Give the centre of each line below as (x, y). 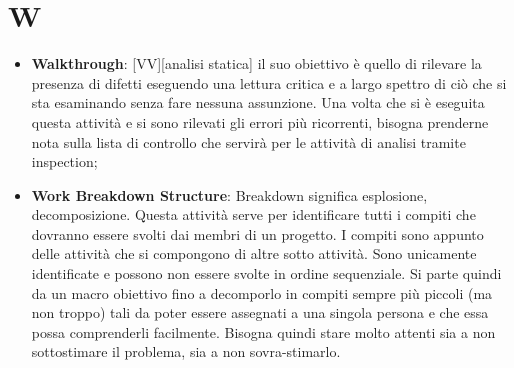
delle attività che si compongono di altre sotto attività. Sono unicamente (254, 253)
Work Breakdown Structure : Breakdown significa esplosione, (229, 194)
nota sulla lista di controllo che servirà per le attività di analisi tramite (248, 141)
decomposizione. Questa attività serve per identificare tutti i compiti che (253, 214)
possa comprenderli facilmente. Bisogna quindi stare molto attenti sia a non (263, 331)
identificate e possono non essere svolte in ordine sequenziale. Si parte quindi (266, 273)
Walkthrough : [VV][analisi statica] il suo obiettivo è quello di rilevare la (256, 63)
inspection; (64, 161)
